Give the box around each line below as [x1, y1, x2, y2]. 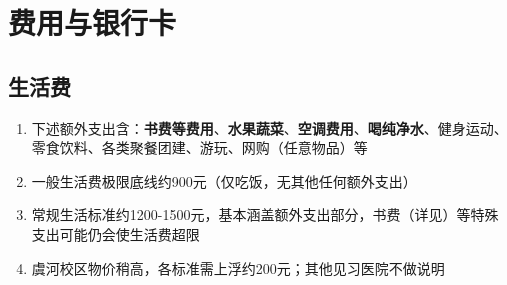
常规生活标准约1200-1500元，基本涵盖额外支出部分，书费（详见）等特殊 [31, 204, 499, 225]
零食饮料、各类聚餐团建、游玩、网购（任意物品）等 [31, 137, 368, 158]
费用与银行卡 [8, 2, 177, 43]
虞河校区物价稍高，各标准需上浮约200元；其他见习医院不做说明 [31, 257, 445, 278]
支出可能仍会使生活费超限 [31, 223, 200, 244]
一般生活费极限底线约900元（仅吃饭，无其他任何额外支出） [31, 170, 417, 191]
